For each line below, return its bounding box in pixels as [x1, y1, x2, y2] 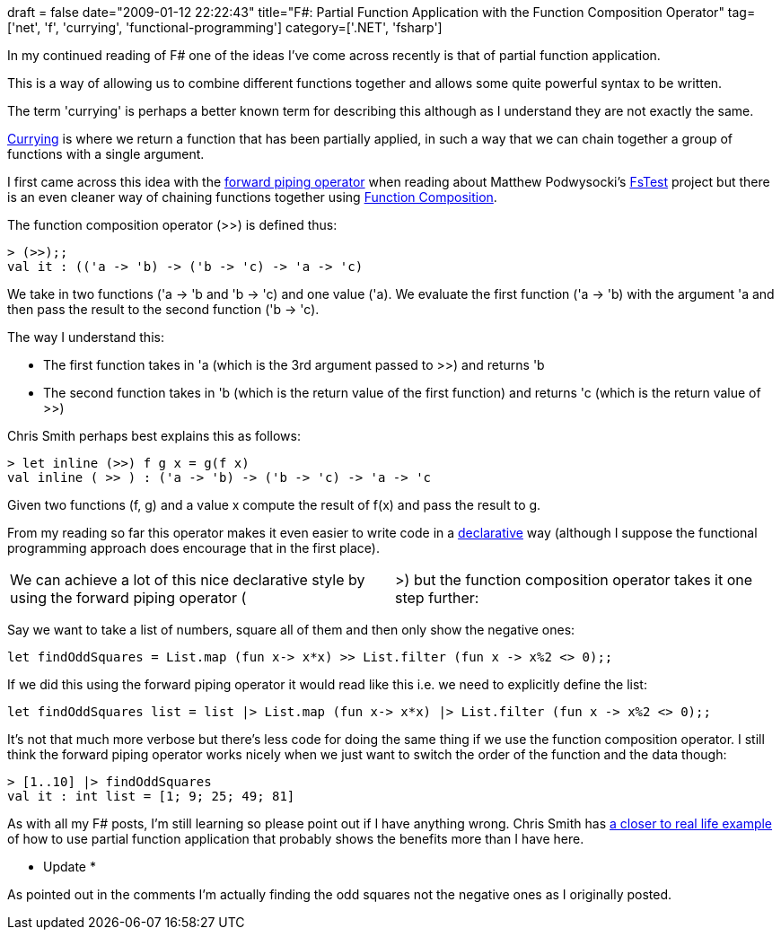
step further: [395, 589, 479, 607]
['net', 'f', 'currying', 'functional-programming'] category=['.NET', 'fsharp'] [7, 20, 443, 35]
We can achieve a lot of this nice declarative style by [10, 571, 365, 589]
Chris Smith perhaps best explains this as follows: [7, 428, 302, 443]
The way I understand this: [7, 329, 164, 345]
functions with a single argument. [7, 146, 205, 162]
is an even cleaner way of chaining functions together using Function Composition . [7, 189, 497, 205]
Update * [43, 859, 96, 874]
